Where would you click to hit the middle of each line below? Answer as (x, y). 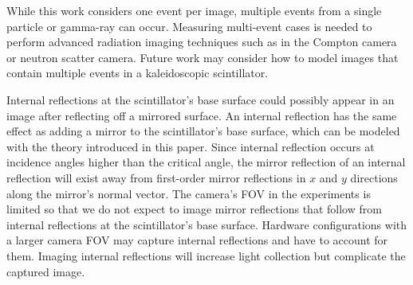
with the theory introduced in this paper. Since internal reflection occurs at (191, 146)
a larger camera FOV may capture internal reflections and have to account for (197, 240)
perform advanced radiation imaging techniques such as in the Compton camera (202, 42)
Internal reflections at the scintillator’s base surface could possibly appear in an (201, 99)
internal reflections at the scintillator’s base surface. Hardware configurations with (207, 224)
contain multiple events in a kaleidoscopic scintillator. (138, 73)
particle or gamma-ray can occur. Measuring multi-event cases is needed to (189, 26)
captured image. (46, 271)
